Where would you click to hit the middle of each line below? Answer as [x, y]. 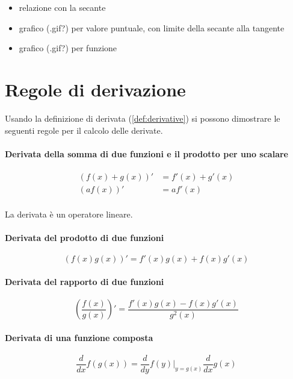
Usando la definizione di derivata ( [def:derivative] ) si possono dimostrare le [143, 118]
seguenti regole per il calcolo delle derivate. [84, 130]
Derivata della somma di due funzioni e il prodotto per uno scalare [146, 153]
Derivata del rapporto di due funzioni [85, 281]
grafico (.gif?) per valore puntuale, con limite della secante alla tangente [152, 27]
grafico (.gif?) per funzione [68, 48]
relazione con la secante [62, 7]
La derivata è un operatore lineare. [69, 214]
